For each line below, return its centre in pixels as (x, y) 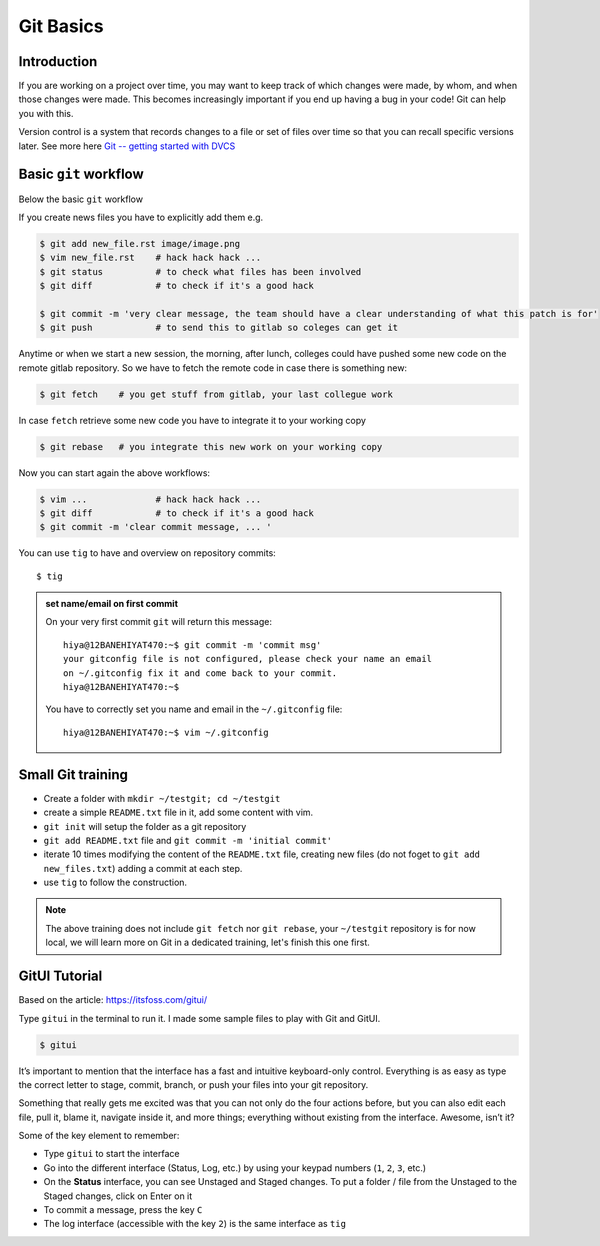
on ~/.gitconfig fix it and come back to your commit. (200, 673)
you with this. (46, 113)
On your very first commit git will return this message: (159, 622)
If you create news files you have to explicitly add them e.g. (141, 217)
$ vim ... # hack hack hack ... (150, 499)
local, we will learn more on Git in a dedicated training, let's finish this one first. (207, 942)
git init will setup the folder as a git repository (145, 826)
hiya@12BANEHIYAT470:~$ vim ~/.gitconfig (166, 732)
